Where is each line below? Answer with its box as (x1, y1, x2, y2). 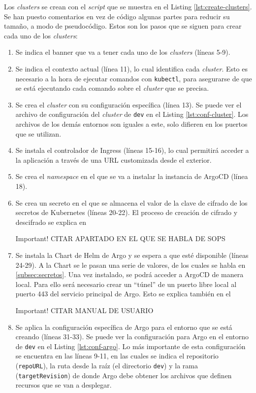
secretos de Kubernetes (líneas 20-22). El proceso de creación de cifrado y (15, 207, 238, 217)
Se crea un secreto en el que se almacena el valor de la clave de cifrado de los (15, 197, 248, 208)
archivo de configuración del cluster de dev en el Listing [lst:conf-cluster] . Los (15, 109, 249, 119)
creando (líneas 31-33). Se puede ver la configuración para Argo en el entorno (15, 331, 249, 342)
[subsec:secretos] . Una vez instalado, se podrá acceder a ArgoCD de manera (15, 269, 244, 280)
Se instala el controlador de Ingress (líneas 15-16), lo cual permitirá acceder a (15, 145, 249, 155)
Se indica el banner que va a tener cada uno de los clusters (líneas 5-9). (15, 47, 230, 57)
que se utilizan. (15, 128, 62, 139)
